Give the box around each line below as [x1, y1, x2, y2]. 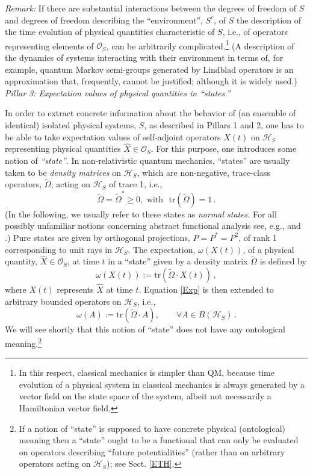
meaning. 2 [5, 335, 42, 349]
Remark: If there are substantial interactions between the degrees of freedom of [5, 2, 297, 14]
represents [57, 283, 94, 296]
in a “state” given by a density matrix [108, 255, 248, 267]
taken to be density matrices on [5, 166, 122, 178]
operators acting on [19, 457, 91, 470]
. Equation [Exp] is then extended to [138, 283, 274, 296]
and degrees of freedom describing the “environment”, [5, 13, 203, 26]
